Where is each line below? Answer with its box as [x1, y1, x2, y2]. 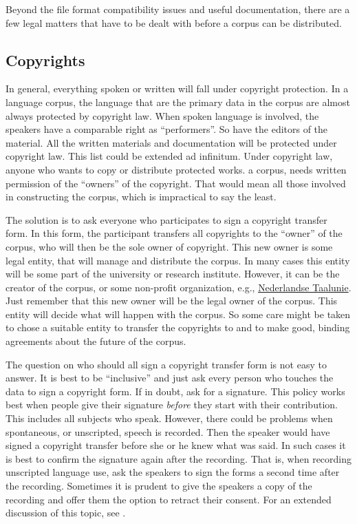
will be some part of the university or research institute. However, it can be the [6, 266, 340, 281]
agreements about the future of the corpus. [6, 334, 186, 348]
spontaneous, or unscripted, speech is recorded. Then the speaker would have [6, 424, 330, 439]
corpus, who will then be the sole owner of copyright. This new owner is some [6, 239, 333, 253]
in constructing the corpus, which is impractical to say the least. [6, 189, 277, 204]
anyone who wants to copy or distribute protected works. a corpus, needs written [6, 162, 347, 176]
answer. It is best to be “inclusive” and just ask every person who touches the [6, 370, 334, 385]
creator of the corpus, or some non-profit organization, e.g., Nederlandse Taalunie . [6, 280, 351, 294]
